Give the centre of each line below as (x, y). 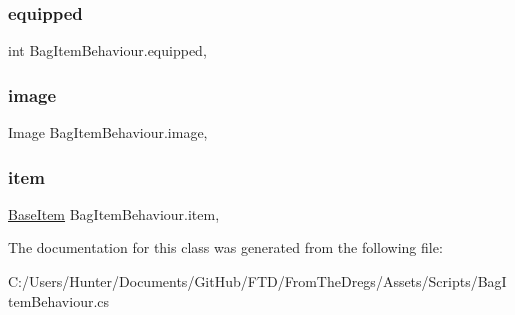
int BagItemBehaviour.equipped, (107, 50)
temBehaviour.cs (59, 300)
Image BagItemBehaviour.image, (108, 132)
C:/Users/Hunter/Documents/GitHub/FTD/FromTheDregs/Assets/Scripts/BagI (257, 281)
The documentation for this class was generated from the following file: (225, 247)
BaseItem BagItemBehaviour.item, (114, 213)
